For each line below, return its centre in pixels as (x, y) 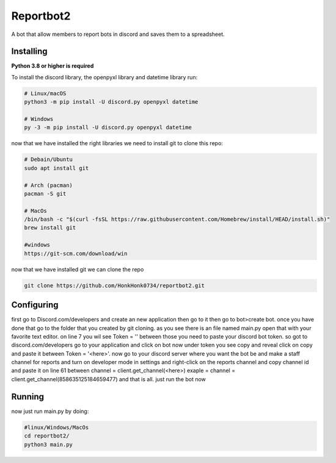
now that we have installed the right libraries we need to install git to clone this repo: (117, 143)
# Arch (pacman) (49, 185)
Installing (30, 52)
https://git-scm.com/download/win (76, 253)
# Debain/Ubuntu (49, 160)
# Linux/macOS (45, 93)
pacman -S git (45, 193)
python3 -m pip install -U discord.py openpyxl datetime (111, 102)
